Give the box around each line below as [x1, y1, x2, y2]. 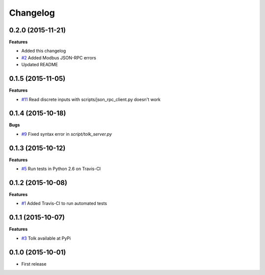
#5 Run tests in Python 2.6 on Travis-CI [21, 166, 101, 172]
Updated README [21, 62, 58, 68]
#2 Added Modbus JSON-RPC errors [21, 54, 97, 61]
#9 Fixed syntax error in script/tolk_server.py [21, 131, 112, 137]
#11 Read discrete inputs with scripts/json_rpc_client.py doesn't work [21, 96, 161, 102]
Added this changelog [21, 48, 66, 54]
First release [21, 261, 47, 267]
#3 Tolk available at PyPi [21, 235, 71, 241]
